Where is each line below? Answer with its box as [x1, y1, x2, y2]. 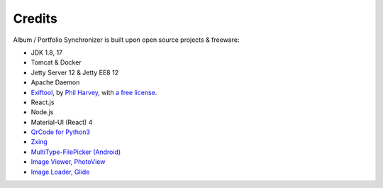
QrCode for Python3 [30, 128, 90, 136]
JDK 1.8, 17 [30, 48, 63, 57]
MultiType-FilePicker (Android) [30, 148, 121, 156]
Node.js [30, 108, 54, 116]
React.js [30, 98, 55, 106]
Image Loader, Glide [30, 167, 90, 176]
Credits [13, 11, 58, 26]
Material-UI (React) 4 [30, 118, 93, 126]
